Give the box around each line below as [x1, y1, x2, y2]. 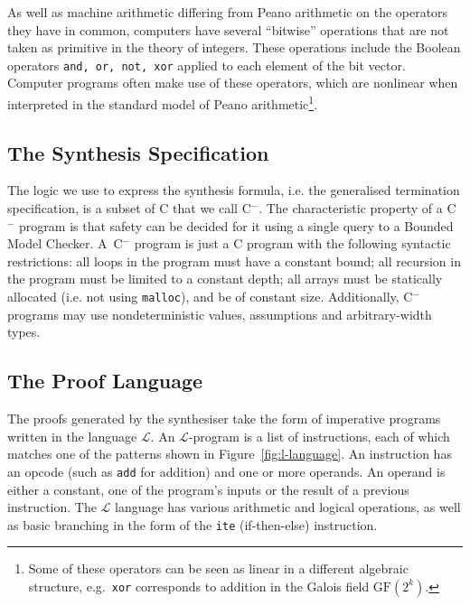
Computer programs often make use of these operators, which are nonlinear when [7, 73, 458, 92]
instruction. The [7, 498, 97, 517]
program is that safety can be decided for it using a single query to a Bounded [19, 216, 454, 235]
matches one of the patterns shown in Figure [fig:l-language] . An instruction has [7, 444, 452, 463]
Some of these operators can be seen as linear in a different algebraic [28, 559, 409, 578]
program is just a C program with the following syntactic [134, 234, 451, 253]
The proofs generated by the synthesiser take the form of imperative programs [7, 409, 441, 428]
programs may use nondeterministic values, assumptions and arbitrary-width [7, 304, 432, 323]
